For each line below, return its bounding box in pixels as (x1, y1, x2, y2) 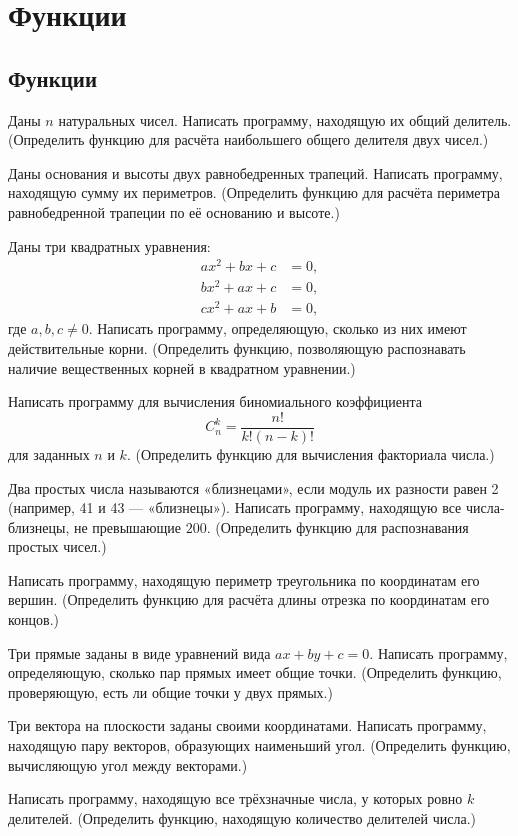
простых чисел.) (8, 536, 107, 557)
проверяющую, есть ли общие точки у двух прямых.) (8, 681, 333, 702)
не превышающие (73, 516, 181, 537)
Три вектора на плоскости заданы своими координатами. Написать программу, (8, 715, 487, 736)
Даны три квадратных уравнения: (8, 235, 211, 256)
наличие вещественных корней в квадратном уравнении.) (8, 357, 356, 378)
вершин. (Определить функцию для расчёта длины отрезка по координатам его (8, 589, 490, 610)
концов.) (8, 609, 60, 630)
